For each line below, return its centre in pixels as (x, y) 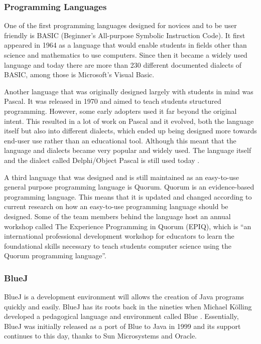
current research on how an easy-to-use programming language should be (116, 206)
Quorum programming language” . (55, 255)
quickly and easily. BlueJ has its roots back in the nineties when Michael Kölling (128, 306)
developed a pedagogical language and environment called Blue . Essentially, (121, 316)
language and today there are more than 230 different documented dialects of (123, 64)
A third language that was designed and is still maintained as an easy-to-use (122, 177)
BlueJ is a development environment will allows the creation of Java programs (124, 297)
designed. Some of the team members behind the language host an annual (117, 216)
